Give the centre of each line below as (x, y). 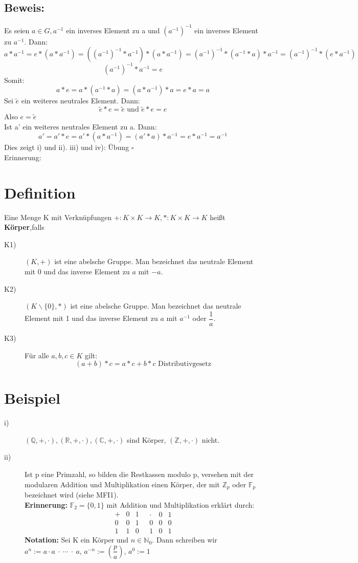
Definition (40, 192)
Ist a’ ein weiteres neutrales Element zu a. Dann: (81, 126)
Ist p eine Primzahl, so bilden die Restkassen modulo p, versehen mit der (139, 474)
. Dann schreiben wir (185, 540)
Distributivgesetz (185, 364)
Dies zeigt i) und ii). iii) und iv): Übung (67, 147)
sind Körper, (147, 439)
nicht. (211, 439)
